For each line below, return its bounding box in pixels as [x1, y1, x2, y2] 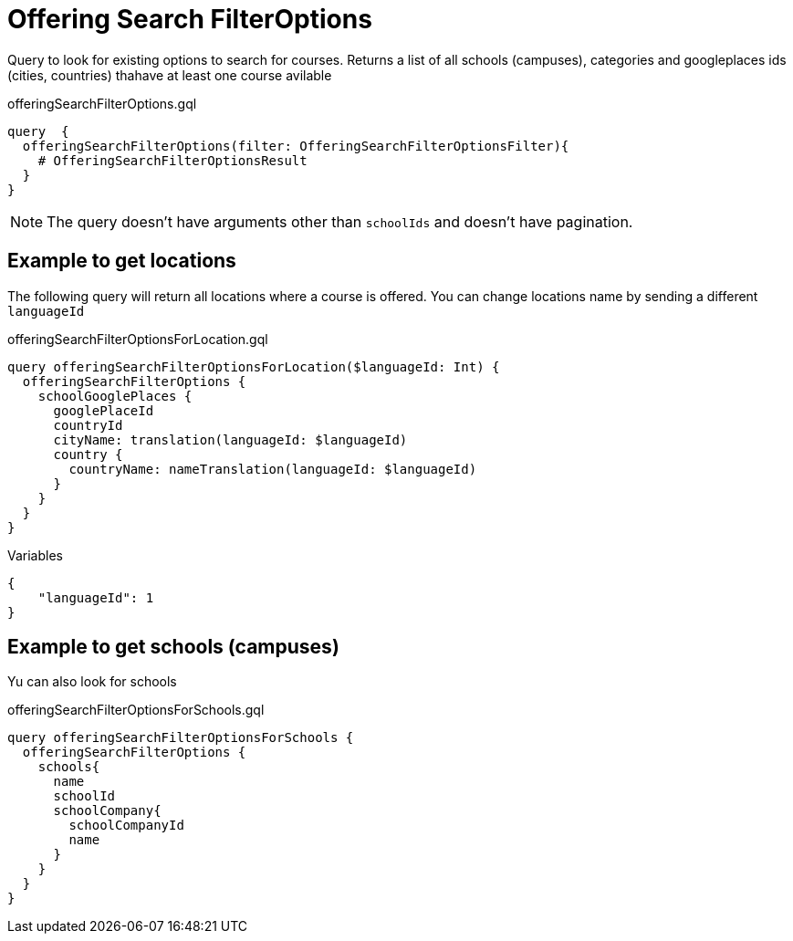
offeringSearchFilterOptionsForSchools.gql [7, 702, 265, 718]
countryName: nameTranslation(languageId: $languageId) [68, 461, 477, 476]
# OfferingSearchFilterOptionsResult [37, 152, 308, 168]
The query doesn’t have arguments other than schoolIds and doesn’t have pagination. [47, 212, 633, 231]
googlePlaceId [53, 403, 154, 418]
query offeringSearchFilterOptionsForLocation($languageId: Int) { [7, 359, 500, 374]
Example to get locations [7, 249, 236, 273]
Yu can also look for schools [7, 674, 177, 690]
